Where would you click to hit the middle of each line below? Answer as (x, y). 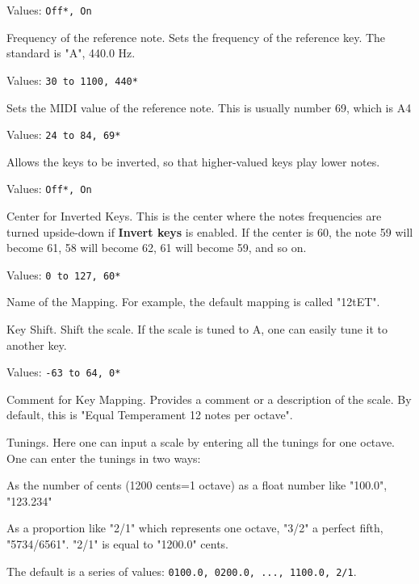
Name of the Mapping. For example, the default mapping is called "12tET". (193, 302)
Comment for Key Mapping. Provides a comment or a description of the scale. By (209, 399)
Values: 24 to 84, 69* (64, 134)
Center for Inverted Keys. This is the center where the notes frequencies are (194, 216)
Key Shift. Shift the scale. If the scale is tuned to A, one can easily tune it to (197, 329)
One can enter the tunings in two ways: (104, 458)
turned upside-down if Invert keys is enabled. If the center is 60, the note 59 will (210, 231)
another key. (37, 345)
